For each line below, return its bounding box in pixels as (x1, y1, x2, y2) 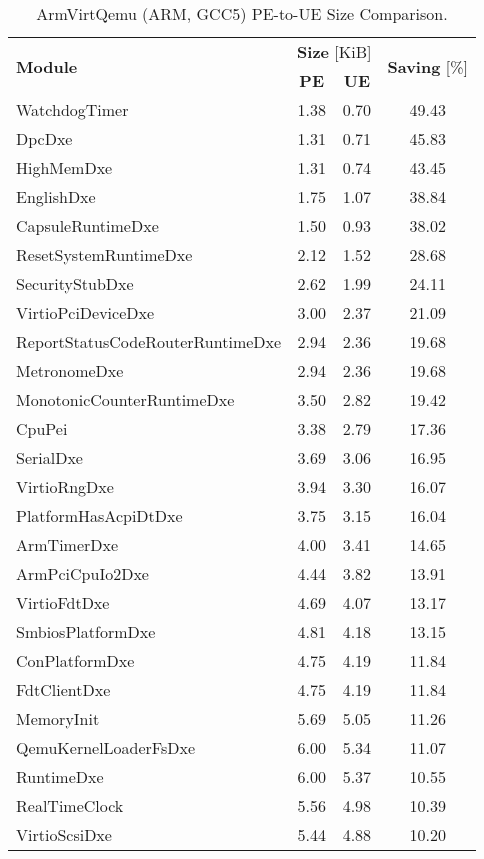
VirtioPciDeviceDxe (16, 301, 155, 324)
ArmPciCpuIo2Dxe (16, 562, 149, 585)
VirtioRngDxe (16, 475, 114, 498)
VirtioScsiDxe (16, 823, 112, 846)
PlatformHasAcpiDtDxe (16, 504, 183, 527)
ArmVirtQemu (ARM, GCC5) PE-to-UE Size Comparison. (36, 2, 448, 25)
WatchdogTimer (16, 98, 129, 121)
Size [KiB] (297, 40, 372, 63)
